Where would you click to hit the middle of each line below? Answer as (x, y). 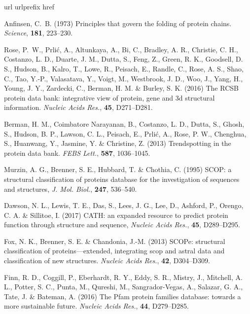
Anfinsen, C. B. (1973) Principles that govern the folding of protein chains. (118, 23)
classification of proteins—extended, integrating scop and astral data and (114, 251)
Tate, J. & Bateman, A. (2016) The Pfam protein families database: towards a (123, 296)
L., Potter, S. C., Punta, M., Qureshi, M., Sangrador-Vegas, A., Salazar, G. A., (124, 287)
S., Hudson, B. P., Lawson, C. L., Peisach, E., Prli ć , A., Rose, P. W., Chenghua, (125, 133)
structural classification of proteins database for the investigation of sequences (122, 179)
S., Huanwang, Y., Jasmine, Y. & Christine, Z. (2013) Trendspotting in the (118, 143)
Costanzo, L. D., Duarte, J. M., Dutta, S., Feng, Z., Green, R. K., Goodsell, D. (124, 59)
